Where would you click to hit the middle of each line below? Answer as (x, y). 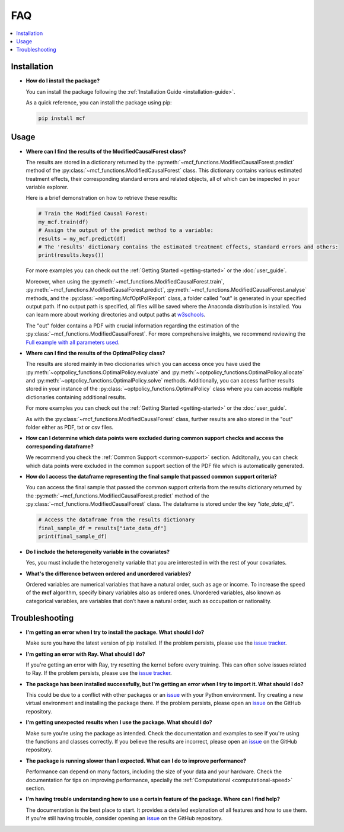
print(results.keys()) (71, 255)
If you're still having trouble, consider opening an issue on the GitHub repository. (124, 818)
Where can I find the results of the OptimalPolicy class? (95, 353)
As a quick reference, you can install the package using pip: (99, 103)
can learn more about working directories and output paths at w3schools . (116, 315)
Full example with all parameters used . (73, 342)
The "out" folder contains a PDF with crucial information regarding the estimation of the (133, 326)
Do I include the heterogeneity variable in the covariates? (98, 552)
